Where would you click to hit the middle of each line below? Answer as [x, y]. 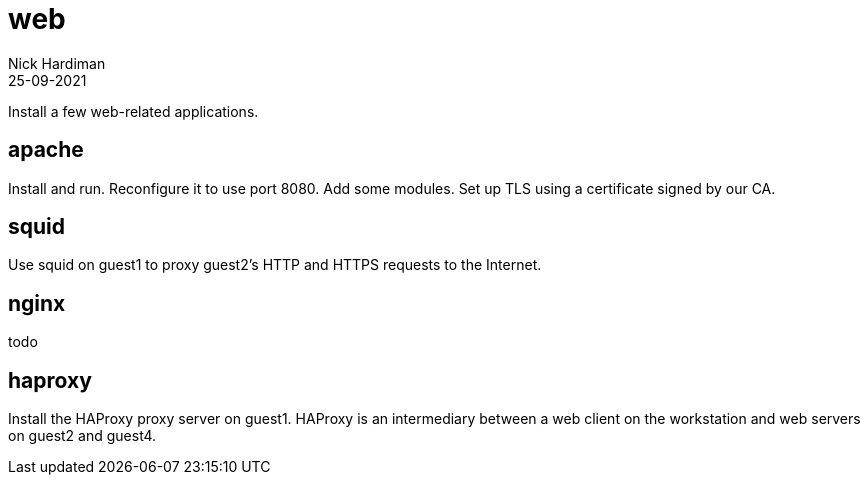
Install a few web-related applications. [133, 111]
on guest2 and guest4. [82, 436]
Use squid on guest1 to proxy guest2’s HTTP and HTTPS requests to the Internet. [275, 265]
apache [46, 150]
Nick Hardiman [57, 63]
